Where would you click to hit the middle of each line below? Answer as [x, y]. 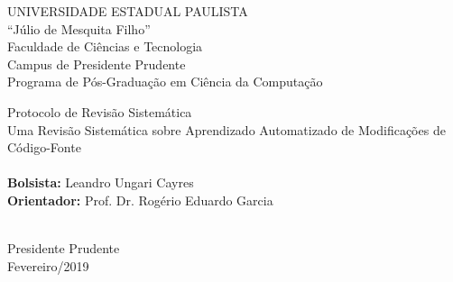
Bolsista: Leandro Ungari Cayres [101, 182]
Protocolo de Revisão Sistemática [100, 111]
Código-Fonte [44, 147]
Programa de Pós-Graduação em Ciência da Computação [165, 82]
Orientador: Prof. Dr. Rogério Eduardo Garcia [140, 200]
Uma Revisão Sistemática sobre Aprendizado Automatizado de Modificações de [226, 129]
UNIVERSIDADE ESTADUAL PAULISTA [128, 11]
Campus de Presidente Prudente [97, 64]
